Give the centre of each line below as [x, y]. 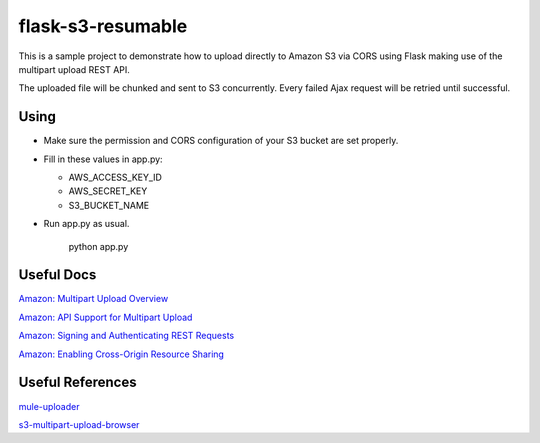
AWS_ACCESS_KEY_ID [115, 177]
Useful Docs [57, 275]
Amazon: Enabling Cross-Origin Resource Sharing [121, 354]
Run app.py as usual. [86, 224]
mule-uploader [49, 406]
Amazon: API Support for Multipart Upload [105, 317]
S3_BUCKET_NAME [109, 205]
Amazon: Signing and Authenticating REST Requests [126, 336]
